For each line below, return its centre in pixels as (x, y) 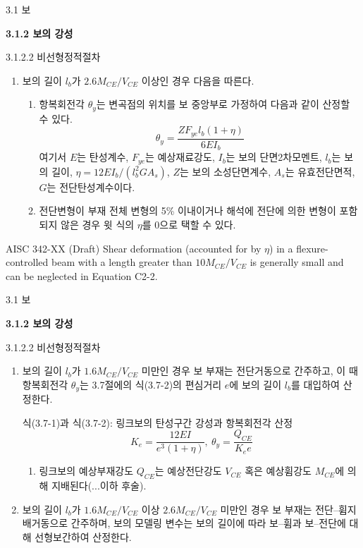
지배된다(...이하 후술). (99, 486)
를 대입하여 (315, 384)
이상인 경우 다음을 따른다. (198, 80)
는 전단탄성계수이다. (91, 187)
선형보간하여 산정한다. (83, 536)
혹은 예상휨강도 (278, 471)
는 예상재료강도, (180, 157)
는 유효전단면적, (320, 171)
